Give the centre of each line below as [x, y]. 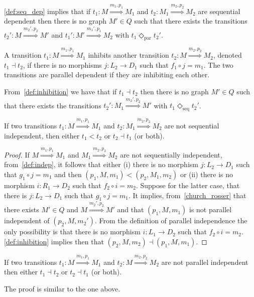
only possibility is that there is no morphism [72, 232]
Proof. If [17, 154]
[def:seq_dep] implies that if [47, 11]
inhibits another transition [129, 55]
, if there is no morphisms [62, 64]
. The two [218, 64]
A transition [23, 55]
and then [68, 174]
